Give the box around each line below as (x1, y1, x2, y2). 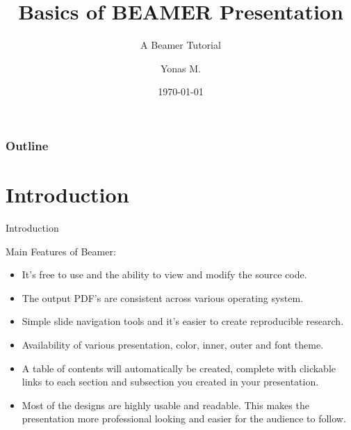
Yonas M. (160, 61, 202, 75)
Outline (6, 136, 49, 154)
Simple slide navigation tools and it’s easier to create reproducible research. (22, 314, 344, 328)
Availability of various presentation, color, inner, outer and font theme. (22, 337, 324, 351)
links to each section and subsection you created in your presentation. (22, 374, 319, 389)
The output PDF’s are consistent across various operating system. (22, 290, 304, 305)
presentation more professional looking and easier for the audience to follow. (22, 411, 346, 426)
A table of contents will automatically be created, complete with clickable (22, 360, 336, 375)
